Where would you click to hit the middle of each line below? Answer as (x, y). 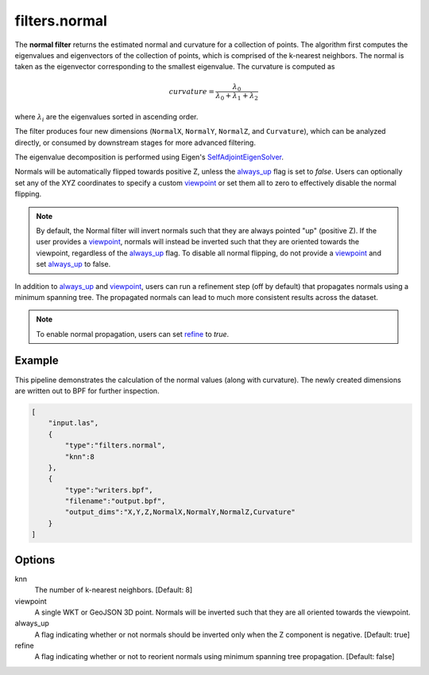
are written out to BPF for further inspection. (87, 391)
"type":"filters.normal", (115, 445)
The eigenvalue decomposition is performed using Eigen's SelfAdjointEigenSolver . (149, 157)
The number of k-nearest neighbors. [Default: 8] (114, 590)
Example (37, 361)
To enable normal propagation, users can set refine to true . (133, 334)
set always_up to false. (73, 264)
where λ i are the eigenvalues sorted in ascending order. (106, 117)
